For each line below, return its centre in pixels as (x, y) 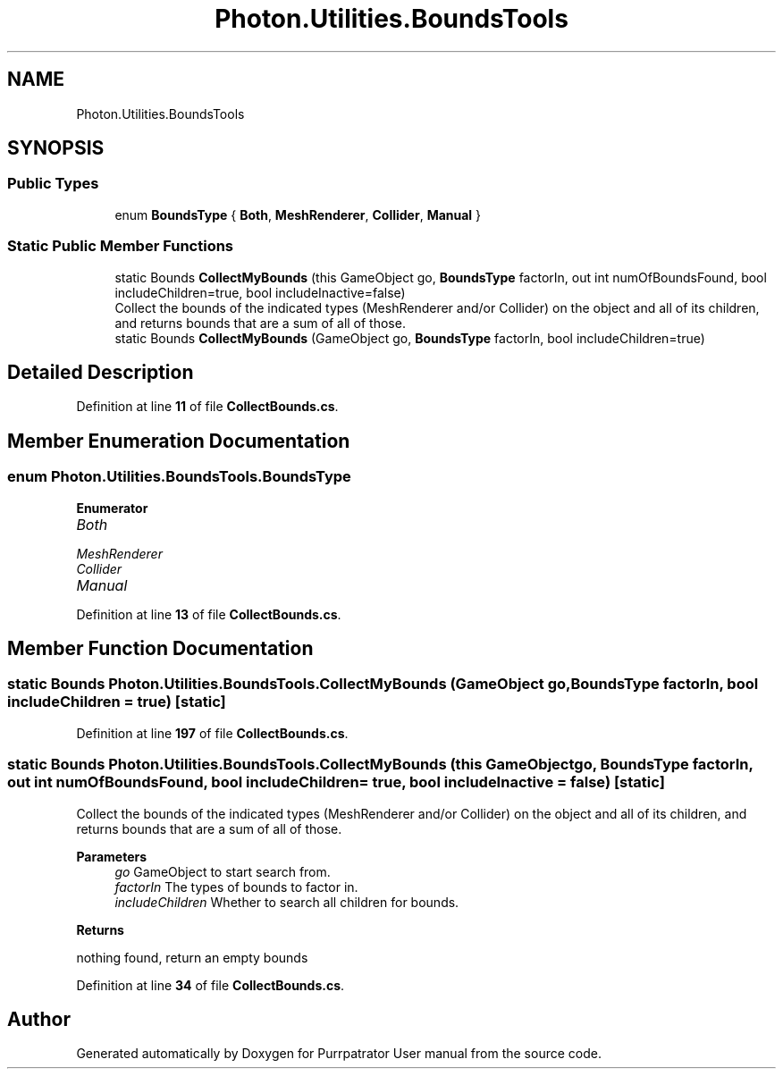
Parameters (112, 856)
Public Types (53, 184)
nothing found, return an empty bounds (192, 957)
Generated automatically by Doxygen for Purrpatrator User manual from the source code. (339, 1054)
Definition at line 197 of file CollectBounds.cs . (212, 733)
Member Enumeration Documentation (179, 441)
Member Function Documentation (160, 649)
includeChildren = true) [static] (117, 702)
